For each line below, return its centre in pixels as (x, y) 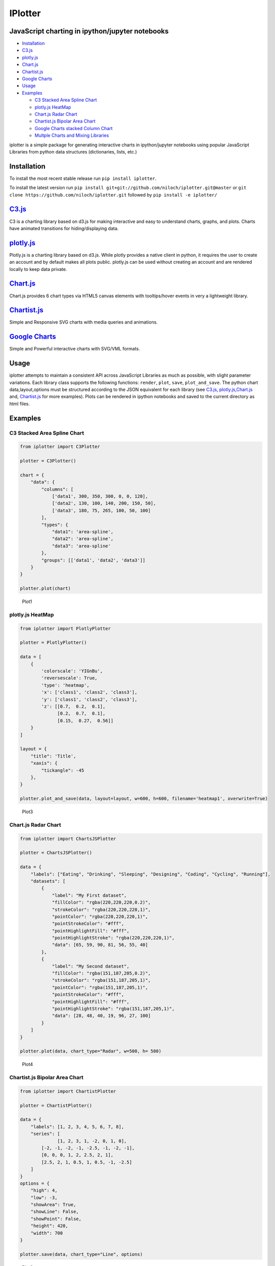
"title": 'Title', (53, 756)
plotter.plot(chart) (45, 588)
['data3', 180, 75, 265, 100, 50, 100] (101, 510)
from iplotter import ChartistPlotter (68, 1091)
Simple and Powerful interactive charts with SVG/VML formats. (75, 349)
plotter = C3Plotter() (48, 461)
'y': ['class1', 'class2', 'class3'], (89, 699)
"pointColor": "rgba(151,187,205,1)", (100, 987)
